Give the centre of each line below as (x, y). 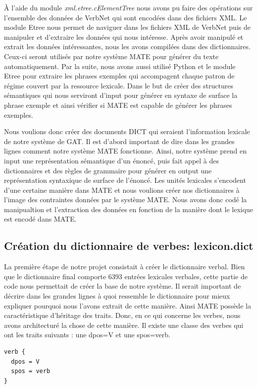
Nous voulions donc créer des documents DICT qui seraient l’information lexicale (127, 131)
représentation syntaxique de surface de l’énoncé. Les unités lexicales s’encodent (125, 180)
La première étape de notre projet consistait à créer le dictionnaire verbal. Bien (125, 267)
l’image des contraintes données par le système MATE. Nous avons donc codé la (126, 199)
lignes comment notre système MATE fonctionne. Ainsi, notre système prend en (125, 151)
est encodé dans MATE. (40, 219)
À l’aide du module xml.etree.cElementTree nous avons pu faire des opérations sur (128, 7)
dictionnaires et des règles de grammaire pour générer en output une (108, 170)
